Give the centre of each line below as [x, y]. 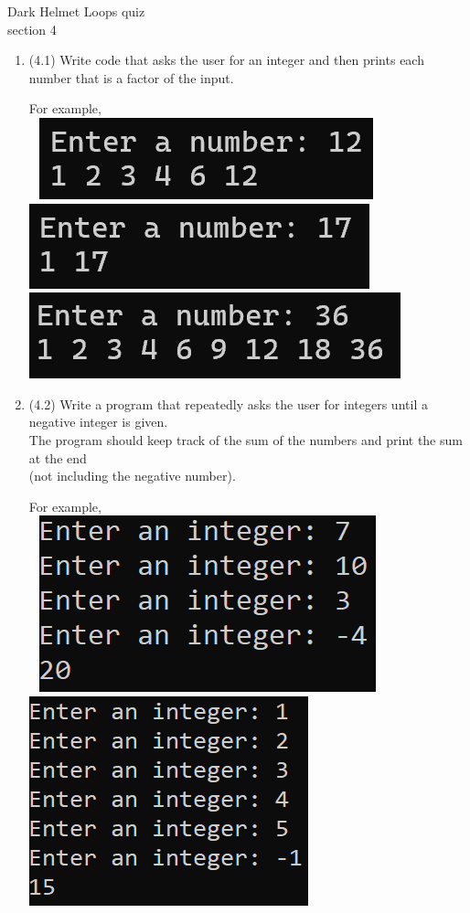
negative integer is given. [98, 422]
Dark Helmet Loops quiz [76, 11]
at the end [58, 457]
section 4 [32, 29]
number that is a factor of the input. [131, 77]
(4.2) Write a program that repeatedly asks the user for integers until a [228, 403]
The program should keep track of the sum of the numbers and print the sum [246, 439]
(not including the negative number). [132, 476]
